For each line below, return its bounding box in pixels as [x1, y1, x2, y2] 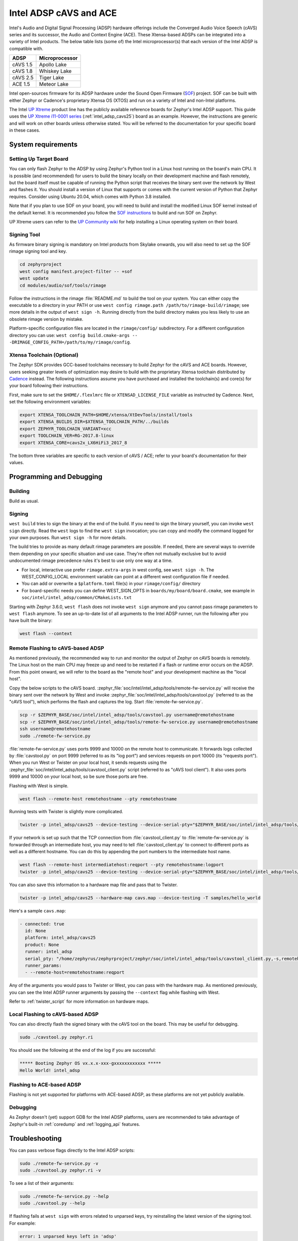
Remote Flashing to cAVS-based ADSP [9, 644, 104, 651]
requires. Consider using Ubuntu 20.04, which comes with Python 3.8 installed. [9, 194, 171, 200]
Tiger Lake [39, 74, 64, 81]
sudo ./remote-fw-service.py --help [19, 1194, 109, 1199]
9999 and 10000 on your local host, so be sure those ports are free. [9, 773, 148, 779]
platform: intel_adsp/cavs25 [25, 935, 96, 941]
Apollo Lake [39, 61, 67, 68]
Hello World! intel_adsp [19, 1067, 80, 1073]
